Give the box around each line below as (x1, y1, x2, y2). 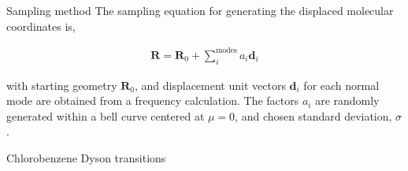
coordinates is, (6, 17, 76, 34)
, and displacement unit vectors (135, 76, 286, 93)
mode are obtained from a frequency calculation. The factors (6, 92, 299, 109)
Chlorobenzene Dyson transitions (6, 149, 166, 165)
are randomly (315, 92, 380, 109)
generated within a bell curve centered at (6, 107, 205, 124)
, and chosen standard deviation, (235, 107, 392, 124)
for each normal (303, 76, 380, 93)
